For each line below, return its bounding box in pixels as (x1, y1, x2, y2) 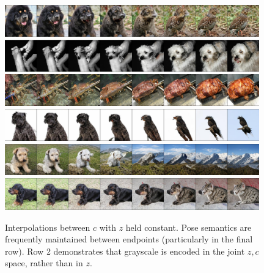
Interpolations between (5, 220, 90, 233)
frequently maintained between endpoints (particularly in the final (5, 233, 253, 245)
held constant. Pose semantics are (125, 220, 252, 233)
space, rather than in (5, 256, 83, 269)
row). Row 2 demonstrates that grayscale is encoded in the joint (5, 244, 245, 257)
